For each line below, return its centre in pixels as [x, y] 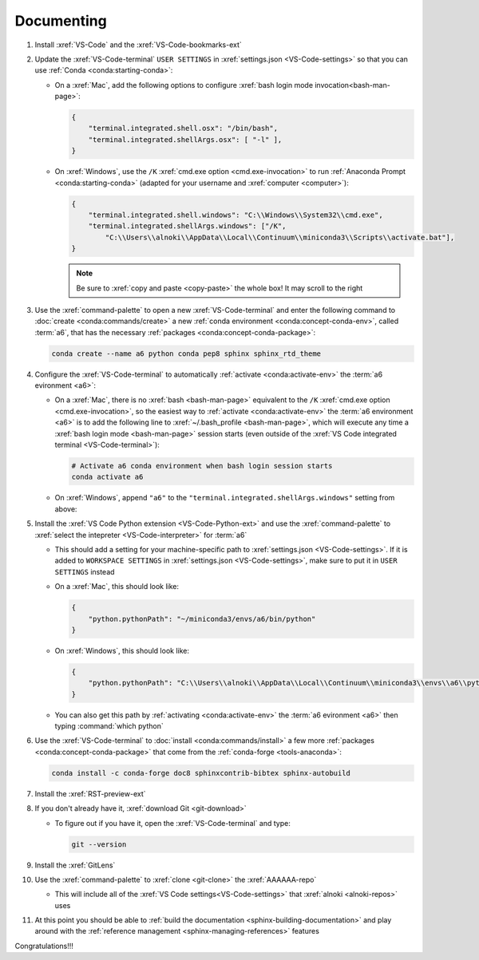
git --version [99, 844]
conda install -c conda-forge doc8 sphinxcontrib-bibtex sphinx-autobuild [201, 773]
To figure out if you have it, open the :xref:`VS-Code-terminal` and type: [172, 823]
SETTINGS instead [85, 571]
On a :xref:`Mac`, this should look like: [117, 587]
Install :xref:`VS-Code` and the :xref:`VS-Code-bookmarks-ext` [139, 45]
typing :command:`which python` [109, 726]
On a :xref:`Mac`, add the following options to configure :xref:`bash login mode [184, 85]
